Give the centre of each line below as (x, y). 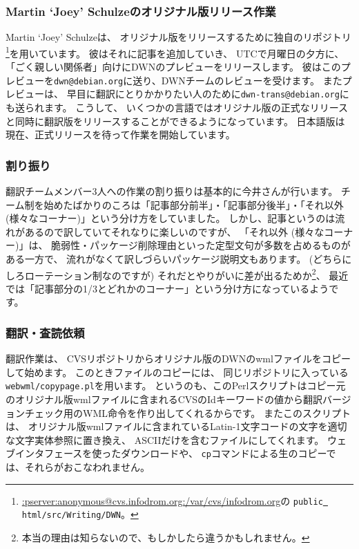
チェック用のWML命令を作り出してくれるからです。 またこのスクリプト (187, 412)
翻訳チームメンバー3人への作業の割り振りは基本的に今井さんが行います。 (172, 190)
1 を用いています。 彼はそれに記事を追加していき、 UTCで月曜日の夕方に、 (175, 52)
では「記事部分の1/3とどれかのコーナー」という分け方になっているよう (167, 288)
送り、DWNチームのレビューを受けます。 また (237, 80)
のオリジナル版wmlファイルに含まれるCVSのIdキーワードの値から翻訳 (164, 399)
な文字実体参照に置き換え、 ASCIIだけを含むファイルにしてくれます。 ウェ (176, 439)
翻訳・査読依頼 (45, 332)
